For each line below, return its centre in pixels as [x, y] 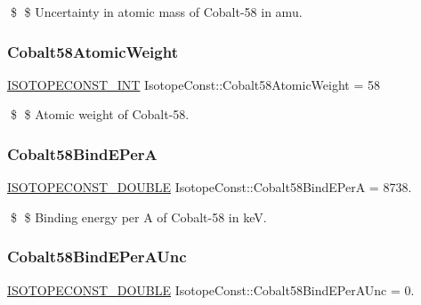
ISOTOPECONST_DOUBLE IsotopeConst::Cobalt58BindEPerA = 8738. [210, 187]
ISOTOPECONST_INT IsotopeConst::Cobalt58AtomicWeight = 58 [194, 84]
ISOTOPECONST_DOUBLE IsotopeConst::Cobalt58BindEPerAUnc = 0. [211, 289]
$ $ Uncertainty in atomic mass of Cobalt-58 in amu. [156, 12]
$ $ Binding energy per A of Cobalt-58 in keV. [138, 217]
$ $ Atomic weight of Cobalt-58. [100, 114]
